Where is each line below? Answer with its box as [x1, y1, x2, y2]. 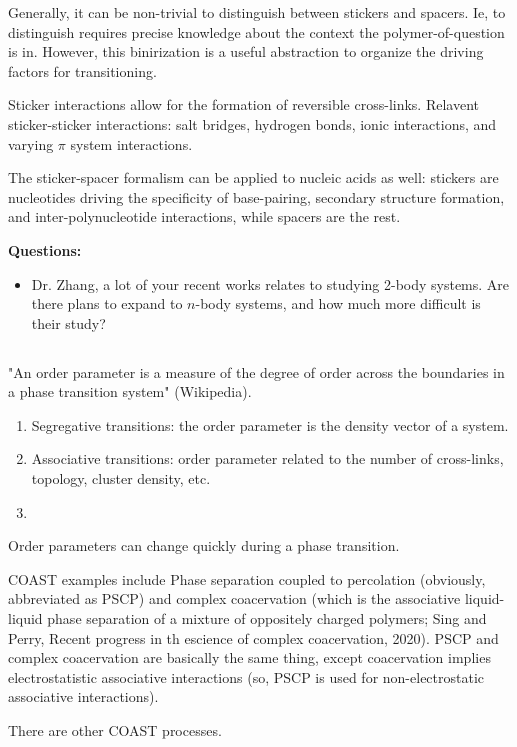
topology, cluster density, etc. [31, 468, 211, 489]
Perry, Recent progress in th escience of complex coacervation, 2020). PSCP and [8, 627, 499, 648]
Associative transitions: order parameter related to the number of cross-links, [31, 448, 504, 469]
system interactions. [70, 133, 193, 154]
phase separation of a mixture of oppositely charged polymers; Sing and [47, 608, 487, 629]
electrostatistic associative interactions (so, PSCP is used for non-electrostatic [8, 666, 485, 687]
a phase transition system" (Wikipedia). [8, 381, 252, 402]
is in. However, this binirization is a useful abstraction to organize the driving [8, 41, 484, 62]
